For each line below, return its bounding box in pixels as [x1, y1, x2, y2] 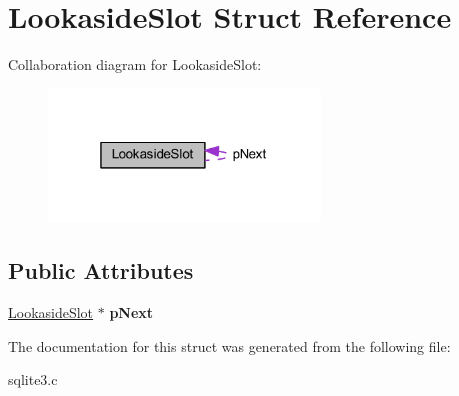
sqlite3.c [8, 369, 58, 390]
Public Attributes [8, 255, 194, 286]
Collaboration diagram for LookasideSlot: [8, 54, 262, 75]
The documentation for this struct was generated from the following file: [8, 335, 451, 356]
